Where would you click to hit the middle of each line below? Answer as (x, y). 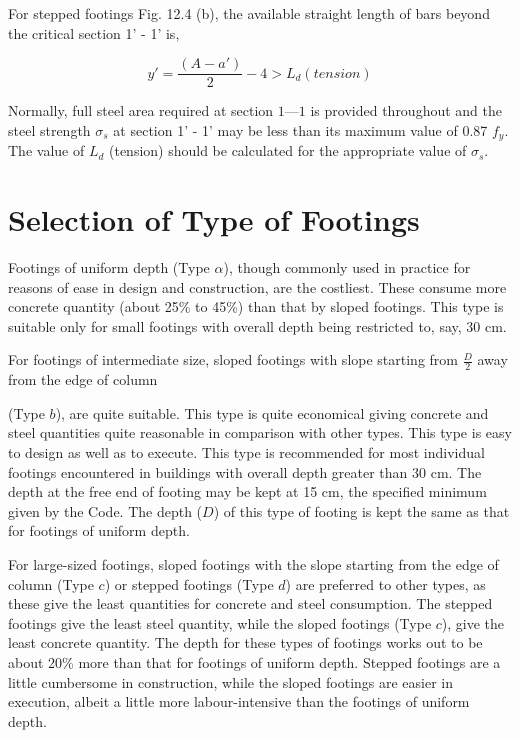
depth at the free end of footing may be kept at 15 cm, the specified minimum (247, 491)
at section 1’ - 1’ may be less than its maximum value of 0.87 (300, 129)
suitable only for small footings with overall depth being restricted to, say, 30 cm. (257, 325)
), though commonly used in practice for (347, 267)
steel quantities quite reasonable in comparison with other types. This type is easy (260, 432)
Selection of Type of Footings (214, 219)
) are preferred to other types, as (385, 583)
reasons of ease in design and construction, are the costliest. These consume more (257, 286)
